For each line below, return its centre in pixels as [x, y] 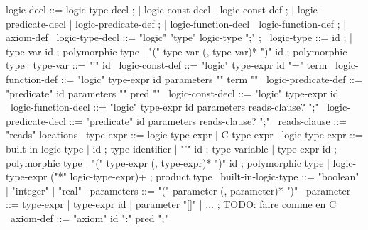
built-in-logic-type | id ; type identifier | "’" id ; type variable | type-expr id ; [172, 148]
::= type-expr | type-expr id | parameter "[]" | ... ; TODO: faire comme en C [171, 204]
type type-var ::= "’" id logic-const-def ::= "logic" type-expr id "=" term [167, 65]
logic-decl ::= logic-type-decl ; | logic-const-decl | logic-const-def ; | [150, 9]
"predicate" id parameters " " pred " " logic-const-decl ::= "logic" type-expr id [172, 93]
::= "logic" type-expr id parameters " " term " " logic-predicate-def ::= [211, 78]
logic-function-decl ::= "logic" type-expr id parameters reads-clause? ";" [164, 107]
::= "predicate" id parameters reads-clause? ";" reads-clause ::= [208, 120]
